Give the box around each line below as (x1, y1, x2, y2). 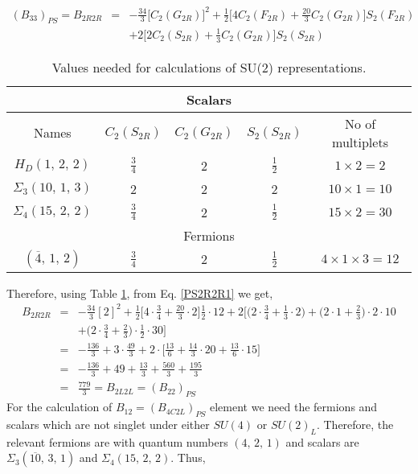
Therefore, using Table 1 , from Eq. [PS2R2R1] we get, (6, 284, 273, 301)
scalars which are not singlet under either (6, 415, 210, 432)
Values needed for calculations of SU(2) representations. (51, 57, 367, 76)
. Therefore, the (316, 415, 394, 432)
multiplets (332, 132, 388, 151)
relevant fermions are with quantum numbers (6, 433, 228, 450)
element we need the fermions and (209, 398, 378, 415)
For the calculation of (6, 398, 113, 415)
